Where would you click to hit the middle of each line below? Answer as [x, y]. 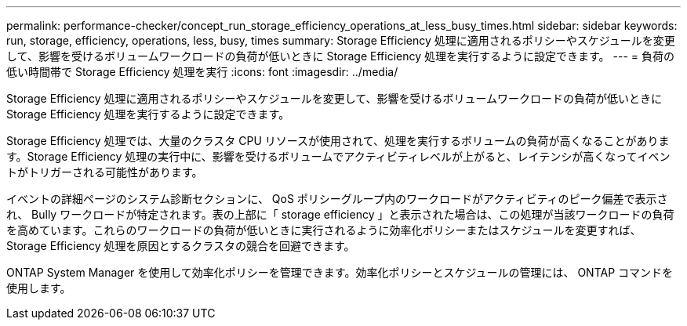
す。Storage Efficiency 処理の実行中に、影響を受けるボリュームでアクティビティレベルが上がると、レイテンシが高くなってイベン [338, 156]
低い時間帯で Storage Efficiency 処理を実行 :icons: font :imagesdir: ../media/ [202, 72]
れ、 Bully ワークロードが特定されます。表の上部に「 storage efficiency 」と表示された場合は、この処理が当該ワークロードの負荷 [340, 214]
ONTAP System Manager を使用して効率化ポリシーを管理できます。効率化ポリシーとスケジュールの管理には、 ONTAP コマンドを [340, 272]
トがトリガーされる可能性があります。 [105, 172]
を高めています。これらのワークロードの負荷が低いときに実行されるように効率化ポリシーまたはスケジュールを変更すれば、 [324, 230]
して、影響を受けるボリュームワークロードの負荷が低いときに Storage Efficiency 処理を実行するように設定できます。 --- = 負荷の [341, 56]
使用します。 [39, 288]
